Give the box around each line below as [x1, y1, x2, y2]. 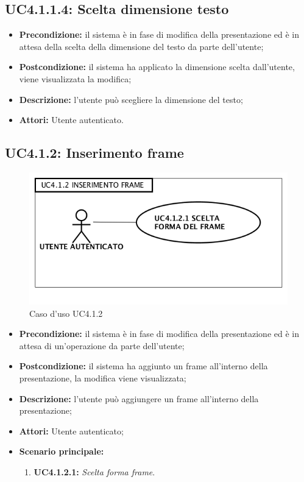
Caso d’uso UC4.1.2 [29, 307, 103, 319]
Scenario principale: [19, 445, 104, 458]
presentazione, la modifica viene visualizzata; [19, 372, 186, 385]
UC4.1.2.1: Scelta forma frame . [34, 466, 155, 478]
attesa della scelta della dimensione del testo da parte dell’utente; [19, 40, 264, 52]
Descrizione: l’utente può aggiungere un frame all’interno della [19, 392, 259, 405]
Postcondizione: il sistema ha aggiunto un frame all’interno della [19, 360, 268, 372]
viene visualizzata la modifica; [19, 72, 132, 85]
